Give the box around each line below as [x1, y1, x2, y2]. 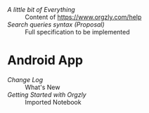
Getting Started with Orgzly [7, 90, 86, 99]
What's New [25, 83, 60, 91]
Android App [7, 53, 83, 68]
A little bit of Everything [7, 6, 75, 13]
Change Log [7, 75, 44, 84]
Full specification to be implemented [25, 28, 130, 36]
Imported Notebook [25, 98, 82, 106]
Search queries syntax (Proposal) [7, 20, 105, 29]
